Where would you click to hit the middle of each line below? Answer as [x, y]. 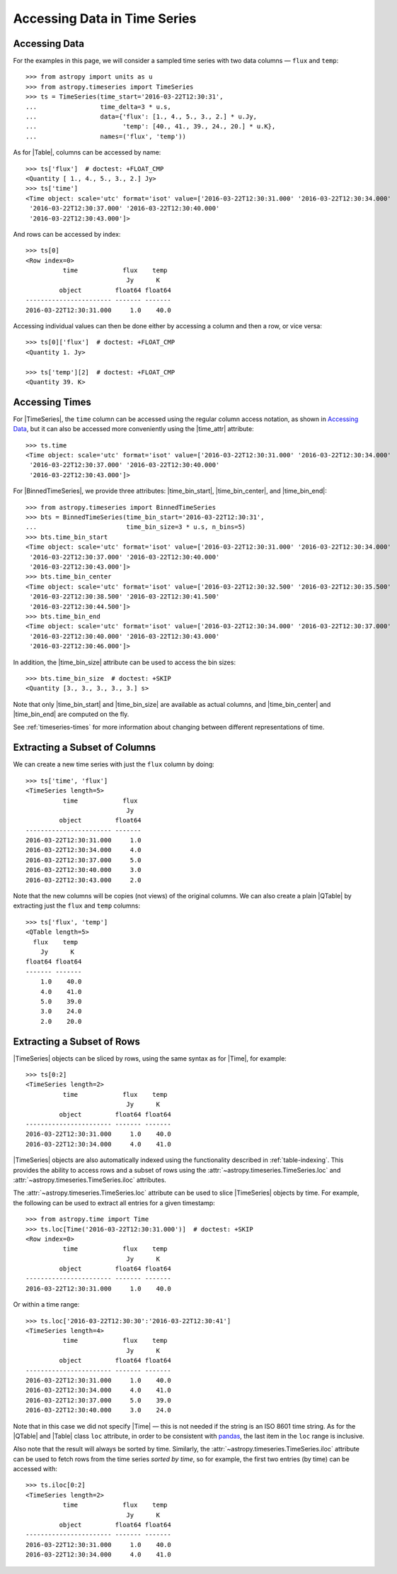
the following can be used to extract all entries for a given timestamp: [114, 1202]
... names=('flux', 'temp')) [106, 136]
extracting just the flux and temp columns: [77, 906]
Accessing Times [52, 402]
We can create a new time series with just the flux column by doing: [114, 764]
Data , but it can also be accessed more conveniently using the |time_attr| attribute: [133, 429]
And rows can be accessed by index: [67, 234]
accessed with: [35, 1469]
